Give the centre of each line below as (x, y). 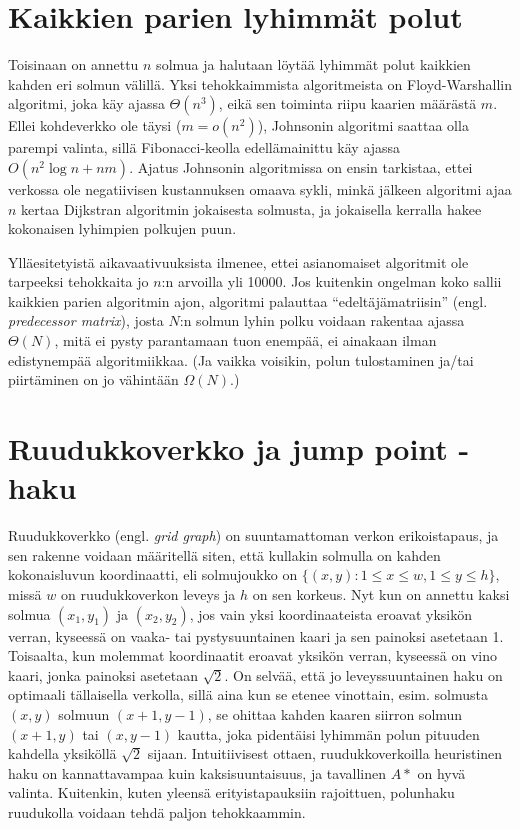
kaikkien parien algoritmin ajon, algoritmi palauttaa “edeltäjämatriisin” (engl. (248, 300)
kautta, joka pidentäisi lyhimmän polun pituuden (328, 733)
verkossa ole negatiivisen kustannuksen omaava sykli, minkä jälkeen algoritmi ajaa (260, 188)
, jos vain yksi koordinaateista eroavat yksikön (331, 613)
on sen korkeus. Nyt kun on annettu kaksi (381, 593)
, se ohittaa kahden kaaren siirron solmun (335, 713)
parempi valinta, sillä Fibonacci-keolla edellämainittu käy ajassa (204, 147)
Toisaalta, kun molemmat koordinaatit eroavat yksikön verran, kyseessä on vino (252, 655)
